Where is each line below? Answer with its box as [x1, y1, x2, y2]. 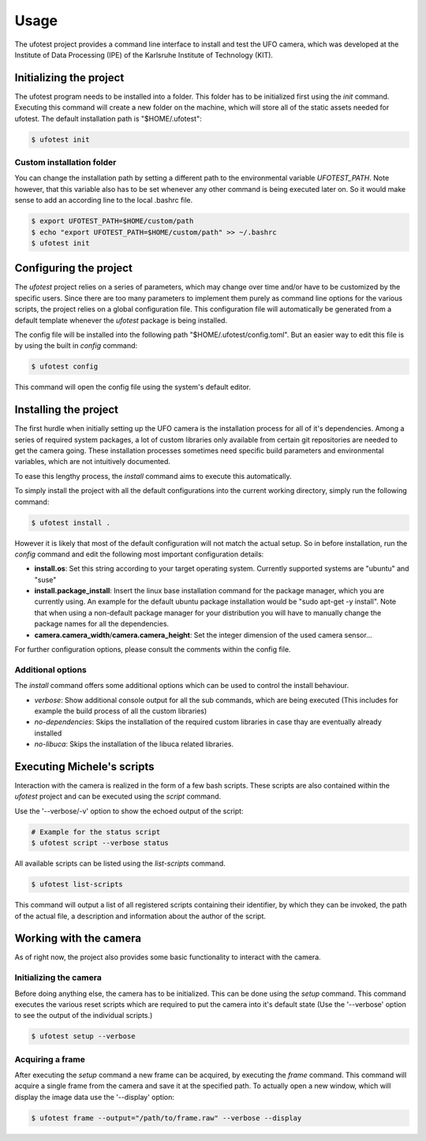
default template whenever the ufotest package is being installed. [14, 316, 228, 325]
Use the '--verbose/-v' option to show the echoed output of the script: [14, 806, 244, 816]
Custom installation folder [14, 156, 117, 167]
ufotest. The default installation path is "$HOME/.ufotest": [14, 114, 202, 123]
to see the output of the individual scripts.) [14, 1011, 153, 1020]
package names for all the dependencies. [34, 619, 170, 629]
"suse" [34, 574, 57, 584]
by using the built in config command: [14, 341, 138, 350]
